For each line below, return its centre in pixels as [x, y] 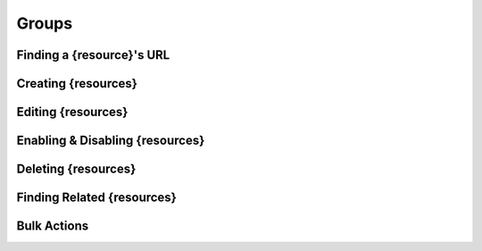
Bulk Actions [53, 226]
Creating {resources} [77, 84]
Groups [45, 23]
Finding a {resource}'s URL [93, 55]
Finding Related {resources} [97, 198]
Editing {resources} [72, 112]
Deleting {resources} [76, 169]
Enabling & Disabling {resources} [111, 141]
